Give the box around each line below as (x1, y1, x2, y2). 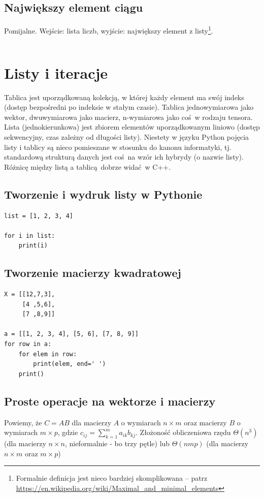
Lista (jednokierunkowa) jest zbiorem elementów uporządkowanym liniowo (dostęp (4, 121, 260, 132)
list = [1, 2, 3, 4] (4, 212, 74, 220)
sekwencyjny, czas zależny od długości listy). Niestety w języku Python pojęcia (4, 131, 249, 142)
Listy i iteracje (4, 62, 108, 83)
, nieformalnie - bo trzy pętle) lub (64, 438, 170, 449)
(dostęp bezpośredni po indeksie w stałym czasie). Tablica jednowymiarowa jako (4, 102, 254, 112)
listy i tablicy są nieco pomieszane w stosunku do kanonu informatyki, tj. (4, 141, 232, 152)
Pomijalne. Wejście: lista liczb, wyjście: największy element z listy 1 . (4, 24, 213, 36)
